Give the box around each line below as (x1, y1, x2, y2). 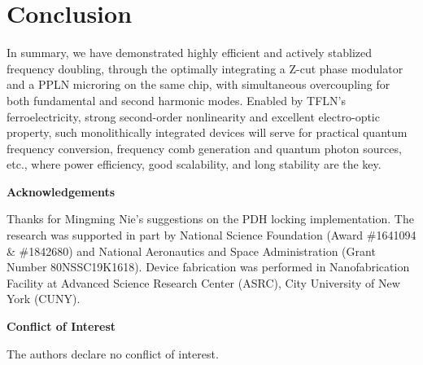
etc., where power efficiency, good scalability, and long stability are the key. (7, 156, 382, 173)
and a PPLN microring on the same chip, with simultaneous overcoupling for (7, 76, 390, 93)
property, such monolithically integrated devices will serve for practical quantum (7, 124, 408, 141)
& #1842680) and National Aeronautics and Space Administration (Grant (7, 242, 376, 259)
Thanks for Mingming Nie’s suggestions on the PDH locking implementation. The (7, 210, 414, 227)
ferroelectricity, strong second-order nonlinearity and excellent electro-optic (7, 108, 380, 125)
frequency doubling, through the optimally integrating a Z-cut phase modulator (7, 59, 403, 77)
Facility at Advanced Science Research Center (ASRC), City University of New (7, 274, 400, 291)
